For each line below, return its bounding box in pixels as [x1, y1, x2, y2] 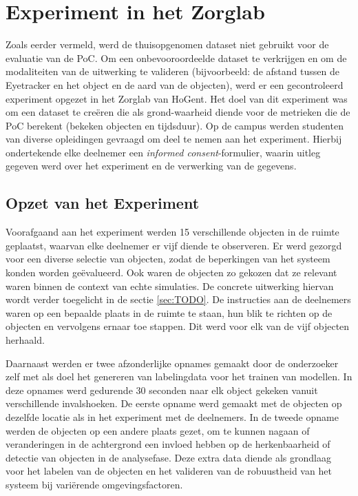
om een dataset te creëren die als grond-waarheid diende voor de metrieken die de [6, 105, 350, 119]
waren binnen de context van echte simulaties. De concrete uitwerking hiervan [6, 278, 334, 293]
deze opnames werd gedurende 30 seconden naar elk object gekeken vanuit [6, 382, 318, 397]
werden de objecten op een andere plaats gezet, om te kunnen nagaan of [6, 423, 310, 437]
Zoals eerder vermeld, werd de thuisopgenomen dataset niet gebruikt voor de [6, 37, 329, 52]
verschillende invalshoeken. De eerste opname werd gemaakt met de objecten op [6, 396, 342, 411]
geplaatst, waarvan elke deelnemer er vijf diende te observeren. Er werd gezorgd [6, 238, 342, 252]
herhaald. [6, 333, 45, 347]
